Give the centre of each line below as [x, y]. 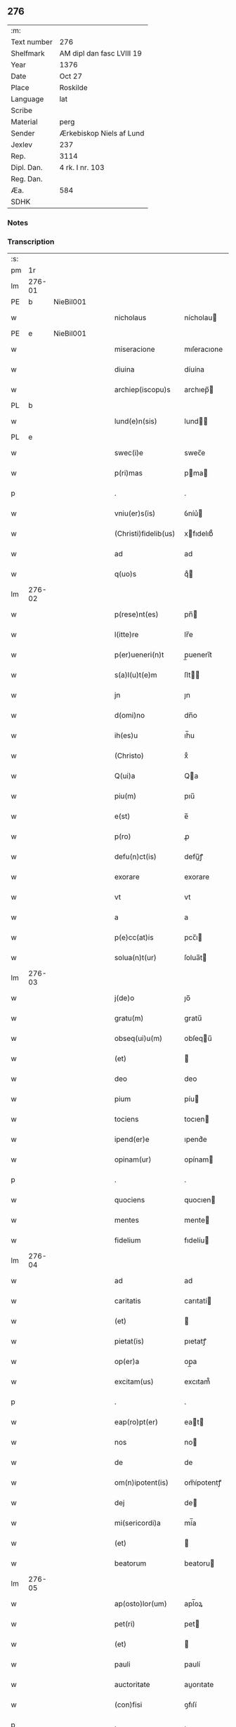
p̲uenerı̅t [198, 655]
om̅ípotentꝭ [203, 1483]
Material [24, 122]
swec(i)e [129, 453]
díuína [195, 369]
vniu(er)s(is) [135, 513]
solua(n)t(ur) [135, 958]
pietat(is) [129, 1341]
